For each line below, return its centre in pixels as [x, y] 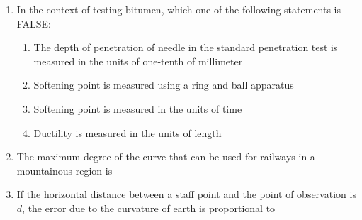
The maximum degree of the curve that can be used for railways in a [166, 156]
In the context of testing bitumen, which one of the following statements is [179, 9]
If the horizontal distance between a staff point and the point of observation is [186, 194]
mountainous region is [64, 170]
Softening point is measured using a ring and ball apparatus [164, 85]
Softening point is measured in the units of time [138, 108]
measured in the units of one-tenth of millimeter [138, 61]
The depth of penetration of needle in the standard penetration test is [186, 47]
